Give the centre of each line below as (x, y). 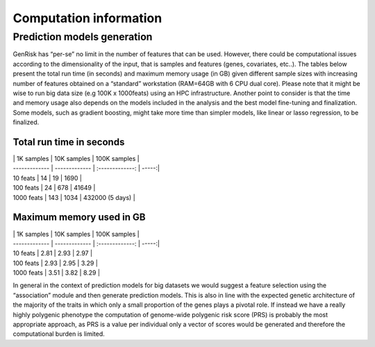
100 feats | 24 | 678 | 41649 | (54, 188)
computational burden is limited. (59, 334)
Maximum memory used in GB (79, 218)
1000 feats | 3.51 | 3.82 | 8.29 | (57, 273)
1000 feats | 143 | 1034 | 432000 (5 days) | (74, 197)
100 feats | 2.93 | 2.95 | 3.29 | (56, 263)
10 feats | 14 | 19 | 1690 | (48, 178)
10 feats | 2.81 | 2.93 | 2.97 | (53, 253)
